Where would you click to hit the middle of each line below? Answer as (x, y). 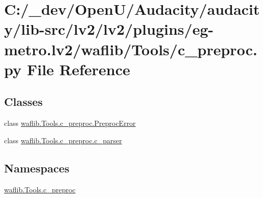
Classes (23, 102)
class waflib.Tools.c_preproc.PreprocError (70, 123)
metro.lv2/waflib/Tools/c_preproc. (131, 49)
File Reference (78, 69)
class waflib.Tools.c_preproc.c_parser (63, 140)
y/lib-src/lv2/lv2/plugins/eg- (109, 29)
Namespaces (37, 168)
